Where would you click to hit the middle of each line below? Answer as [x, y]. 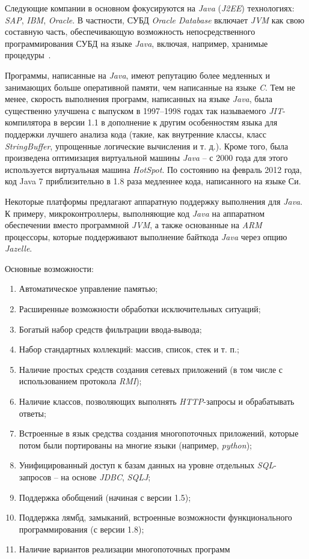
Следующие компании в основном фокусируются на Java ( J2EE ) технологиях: [150, 8]
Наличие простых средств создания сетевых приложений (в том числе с [151, 369]
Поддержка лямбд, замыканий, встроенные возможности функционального [155, 517]
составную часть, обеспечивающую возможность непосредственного [130, 32]
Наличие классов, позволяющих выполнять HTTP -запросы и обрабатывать [157, 401]
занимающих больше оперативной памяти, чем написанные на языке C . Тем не [150, 87]
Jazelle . [19, 248]
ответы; [32, 413]
